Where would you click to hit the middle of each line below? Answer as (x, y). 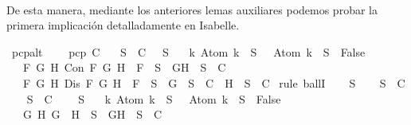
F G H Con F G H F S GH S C (124, 67)
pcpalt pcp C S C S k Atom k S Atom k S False (188, 51)
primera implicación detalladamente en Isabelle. (123, 25)
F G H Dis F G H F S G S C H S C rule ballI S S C (214, 82)
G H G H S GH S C (92, 114)
